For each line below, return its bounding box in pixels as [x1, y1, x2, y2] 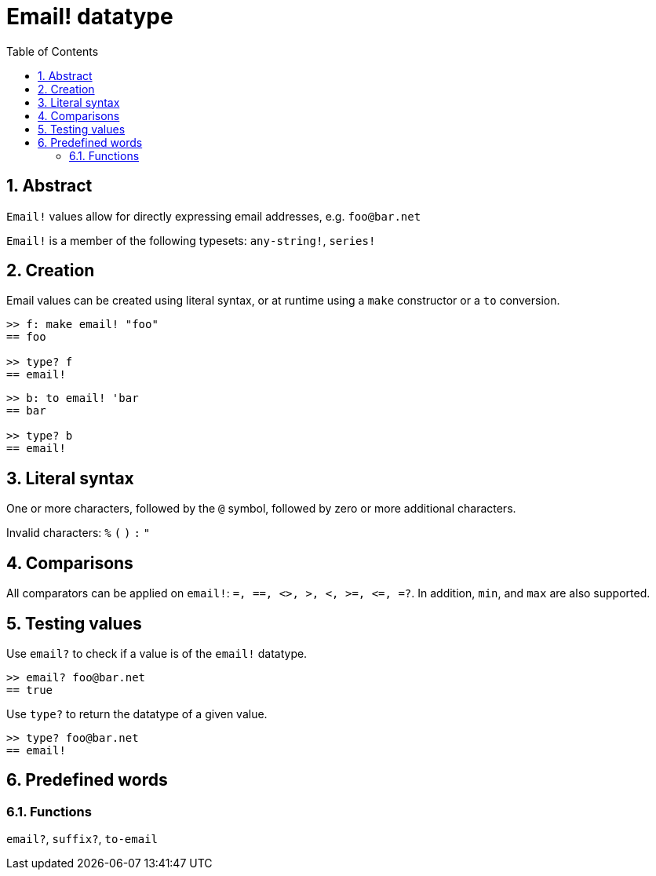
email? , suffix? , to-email [6, 832, 158, 846]
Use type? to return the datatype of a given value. [6, 706, 268, 721]
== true [6, 683, 53, 696]
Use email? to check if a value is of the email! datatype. [6, 646, 308, 660]
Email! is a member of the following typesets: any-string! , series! [6, 233, 376, 247]
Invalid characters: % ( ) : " [6, 526, 151, 540]
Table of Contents [6, 44, 99, 58]
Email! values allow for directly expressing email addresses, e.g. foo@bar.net [6, 209, 421, 223]
